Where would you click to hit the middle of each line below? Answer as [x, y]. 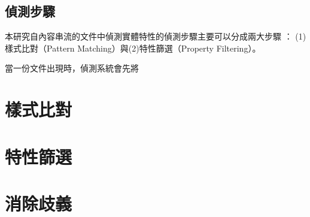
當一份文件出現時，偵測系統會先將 [72, 68]
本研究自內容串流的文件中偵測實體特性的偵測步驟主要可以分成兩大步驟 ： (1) [156, 36]
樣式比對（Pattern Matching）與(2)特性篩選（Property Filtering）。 [133, 48]
